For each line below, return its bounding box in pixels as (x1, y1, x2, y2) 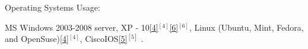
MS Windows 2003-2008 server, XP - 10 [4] (5, 21, 158, 33)
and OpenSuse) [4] (5, 32, 69, 45)
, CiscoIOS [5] (80, 32, 128, 45)
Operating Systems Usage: (5, 1, 100, 13)
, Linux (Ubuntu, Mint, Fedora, (189, 21, 304, 33)
